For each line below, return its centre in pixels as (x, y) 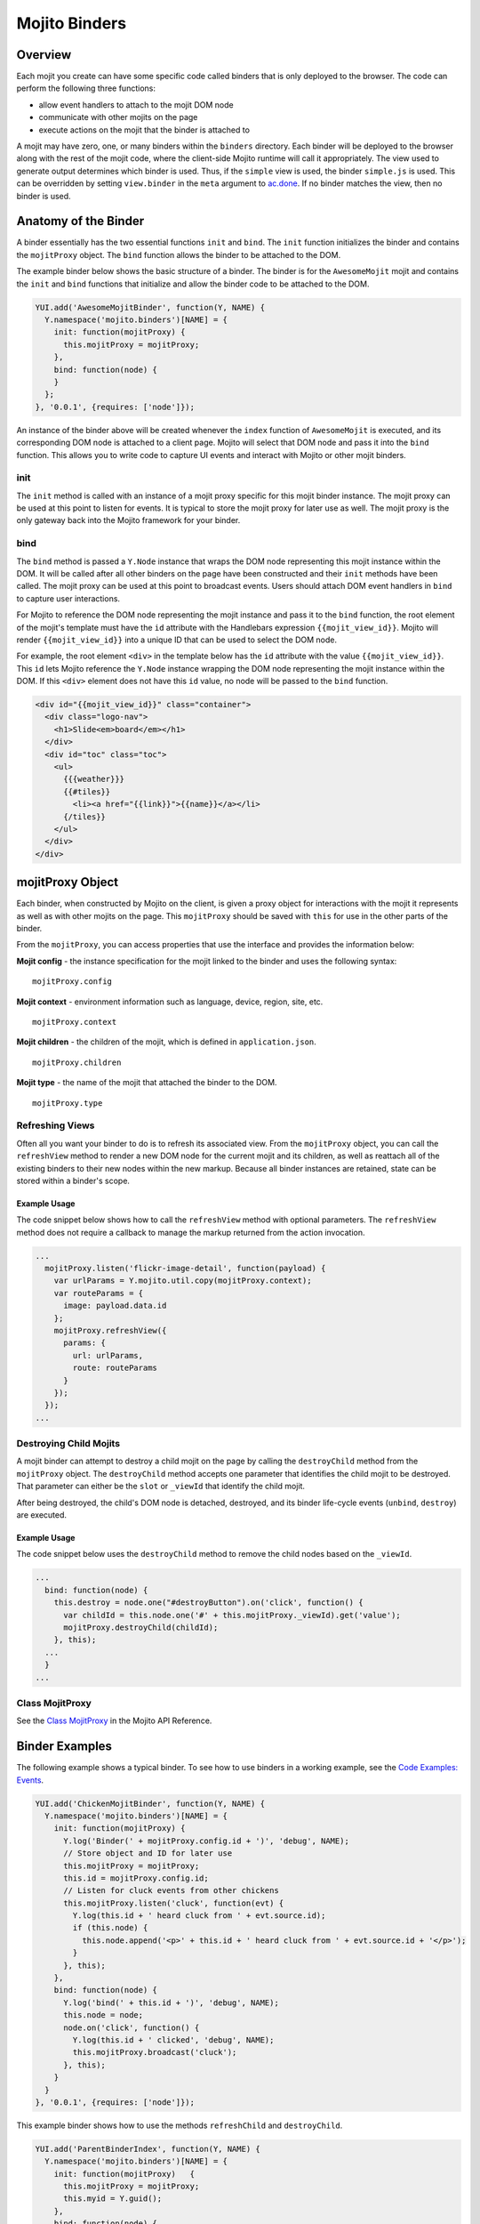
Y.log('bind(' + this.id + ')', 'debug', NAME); (171, 2002)
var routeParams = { (99, 1293)
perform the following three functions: (86, 88)
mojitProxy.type (68, 1103)
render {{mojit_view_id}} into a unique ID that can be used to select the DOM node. (177, 640)
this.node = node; (104, 2015)
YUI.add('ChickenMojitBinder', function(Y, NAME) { (150, 1803)
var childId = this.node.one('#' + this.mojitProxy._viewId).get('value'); (232, 1615)
